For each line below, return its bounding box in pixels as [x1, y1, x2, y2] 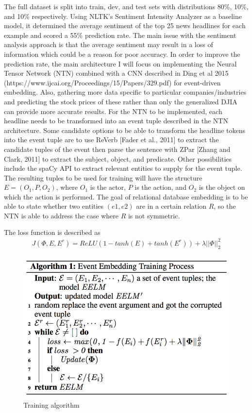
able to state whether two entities [4, 201, 104, 211]
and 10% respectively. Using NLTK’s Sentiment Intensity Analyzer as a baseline [4, 11, 242, 21]
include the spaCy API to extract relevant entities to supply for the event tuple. [4, 163, 242, 173]
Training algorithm [23, 399, 80, 410]
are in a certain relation [136, 201, 206, 211]
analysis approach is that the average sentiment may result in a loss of [4, 39, 213, 50]
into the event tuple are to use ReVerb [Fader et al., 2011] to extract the [4, 134, 219, 145]
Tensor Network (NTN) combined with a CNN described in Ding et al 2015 [4, 68, 229, 78]
